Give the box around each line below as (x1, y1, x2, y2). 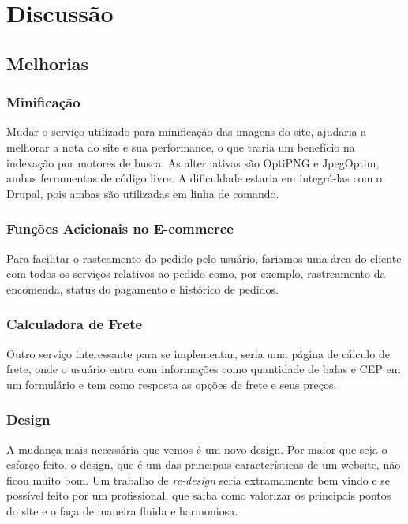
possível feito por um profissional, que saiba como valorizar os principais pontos (6, 487, 391, 503)
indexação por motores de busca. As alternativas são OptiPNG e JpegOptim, (6, 154, 380, 170)
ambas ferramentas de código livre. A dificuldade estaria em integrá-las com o (6, 170, 383, 186)
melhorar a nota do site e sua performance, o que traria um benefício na (6, 138, 355, 155)
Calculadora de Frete (6, 314, 143, 334)
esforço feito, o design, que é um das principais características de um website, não (6, 456, 401, 473)
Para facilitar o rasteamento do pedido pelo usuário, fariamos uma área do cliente (6, 249, 402, 266)
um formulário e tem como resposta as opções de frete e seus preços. (6, 376, 337, 392)
